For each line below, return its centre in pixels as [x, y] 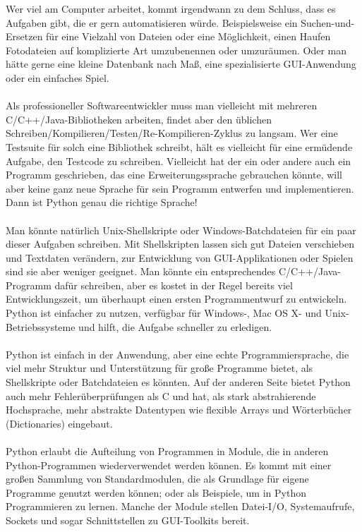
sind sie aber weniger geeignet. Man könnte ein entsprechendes [141, 271]
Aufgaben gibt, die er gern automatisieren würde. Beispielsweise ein [152, 22]
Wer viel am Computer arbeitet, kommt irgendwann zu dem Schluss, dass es [171, 8]
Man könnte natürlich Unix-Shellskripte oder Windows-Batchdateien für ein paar [181, 230]
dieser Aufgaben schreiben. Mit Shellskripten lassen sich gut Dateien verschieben [180, 244]
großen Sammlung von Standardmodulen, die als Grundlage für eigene [157, 479]
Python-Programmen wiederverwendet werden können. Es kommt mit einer [169, 465]
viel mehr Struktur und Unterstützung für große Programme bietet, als [159, 368]
